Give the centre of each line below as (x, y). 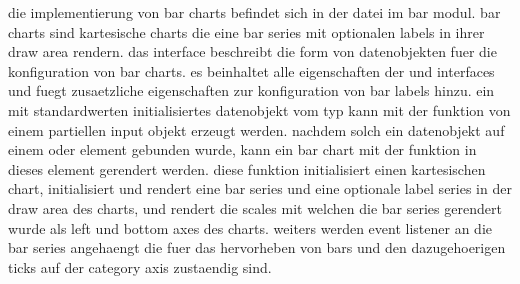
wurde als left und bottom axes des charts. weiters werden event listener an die (250, 227)
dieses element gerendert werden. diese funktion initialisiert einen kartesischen (247, 168)
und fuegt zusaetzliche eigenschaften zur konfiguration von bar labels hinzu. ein (251, 90)
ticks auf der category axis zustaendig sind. (140, 266)
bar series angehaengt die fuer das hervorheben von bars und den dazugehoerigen (257, 247)
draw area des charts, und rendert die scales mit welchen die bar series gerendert (255, 207)
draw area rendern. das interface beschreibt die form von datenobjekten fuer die (252, 51)
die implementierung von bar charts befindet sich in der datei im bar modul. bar (254, 12)
